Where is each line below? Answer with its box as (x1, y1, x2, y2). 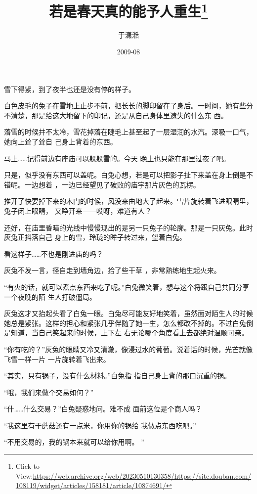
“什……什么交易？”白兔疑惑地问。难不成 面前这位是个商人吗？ (4, 404, 202, 414)
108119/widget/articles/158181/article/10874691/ (15, 480, 167, 491)
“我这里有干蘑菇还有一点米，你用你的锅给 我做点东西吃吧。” (4, 420, 196, 430)
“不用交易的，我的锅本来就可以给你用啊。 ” (4, 437, 144, 447)
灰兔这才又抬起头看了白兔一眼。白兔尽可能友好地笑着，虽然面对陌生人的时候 (4, 308, 253, 318)
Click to (15, 461, 40, 471)
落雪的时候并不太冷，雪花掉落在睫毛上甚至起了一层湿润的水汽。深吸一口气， (4, 127, 253, 137)
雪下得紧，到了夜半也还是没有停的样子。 (4, 84, 135, 94)
